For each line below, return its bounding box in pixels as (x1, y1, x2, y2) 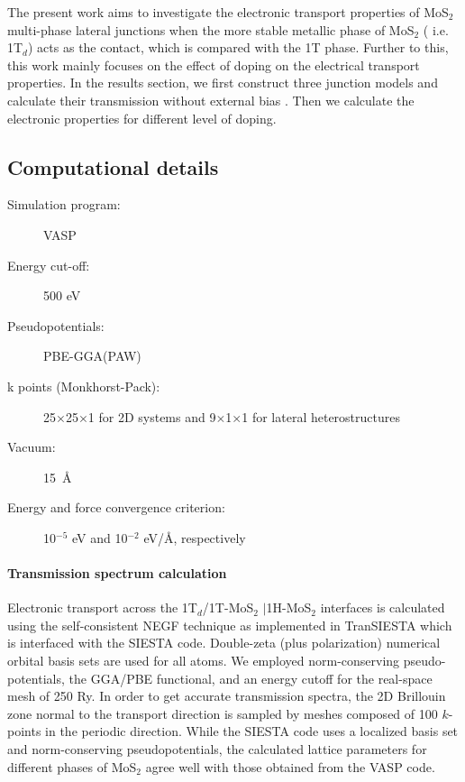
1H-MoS (266, 598, 312, 617)
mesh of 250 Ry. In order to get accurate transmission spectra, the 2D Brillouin (7, 686, 446, 705)
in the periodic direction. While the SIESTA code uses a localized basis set (45, 722, 459, 741)
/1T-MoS (202, 598, 254, 617)
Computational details (7, 152, 219, 180)
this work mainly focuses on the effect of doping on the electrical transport (7, 55, 420, 74)
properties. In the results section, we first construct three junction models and (7, 73, 438, 92)
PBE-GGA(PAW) (43, 346, 141, 365)
